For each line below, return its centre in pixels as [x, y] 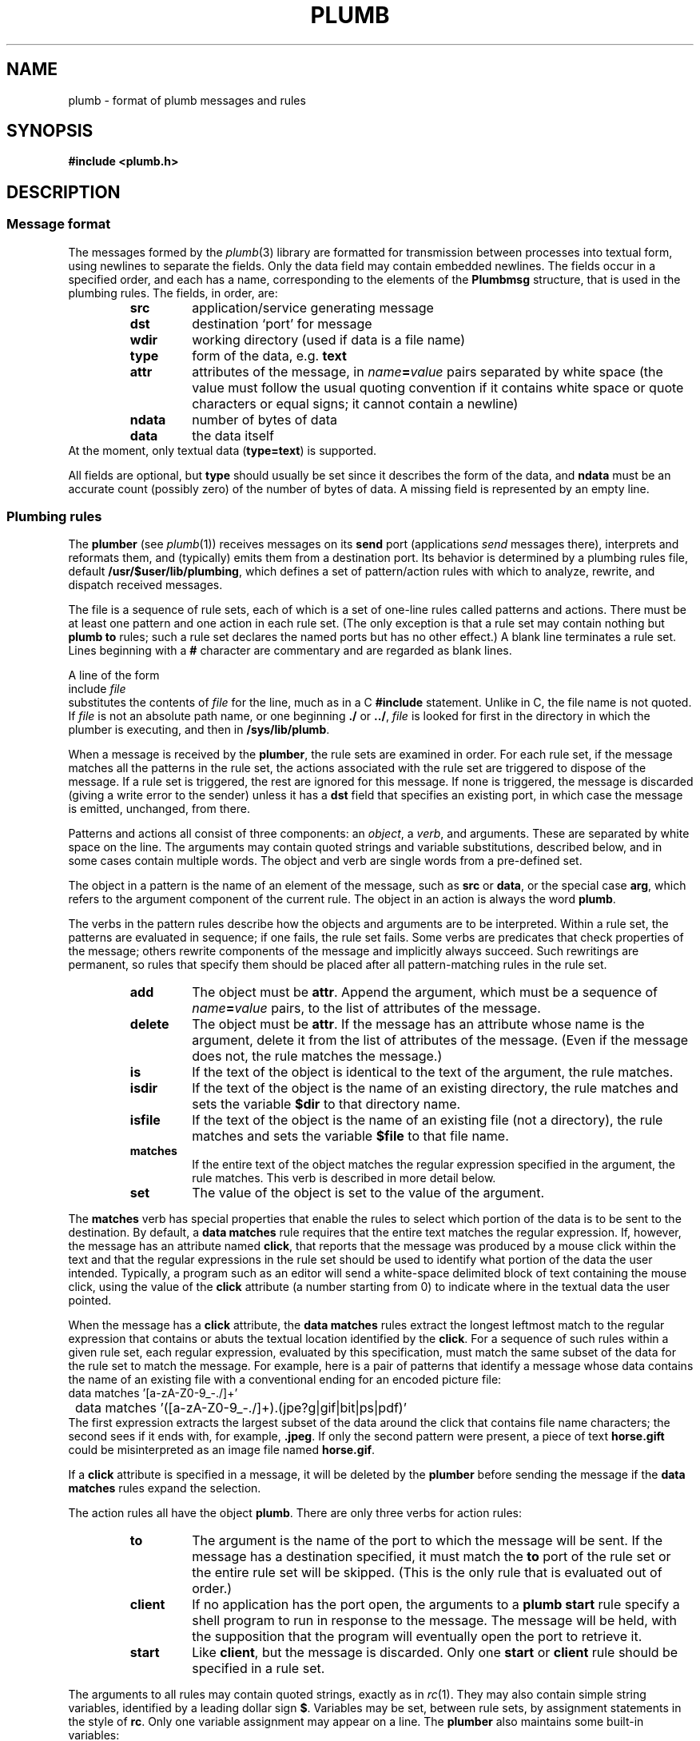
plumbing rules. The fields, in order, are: [173, 293]
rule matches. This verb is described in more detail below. [344, 1178]
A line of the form [114, 675]
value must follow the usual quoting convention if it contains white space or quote [438, 387]
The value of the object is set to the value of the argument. [368, 1193]
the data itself [233, 435]
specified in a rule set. [259, 1669]
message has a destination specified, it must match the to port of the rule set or [432, 1557]
